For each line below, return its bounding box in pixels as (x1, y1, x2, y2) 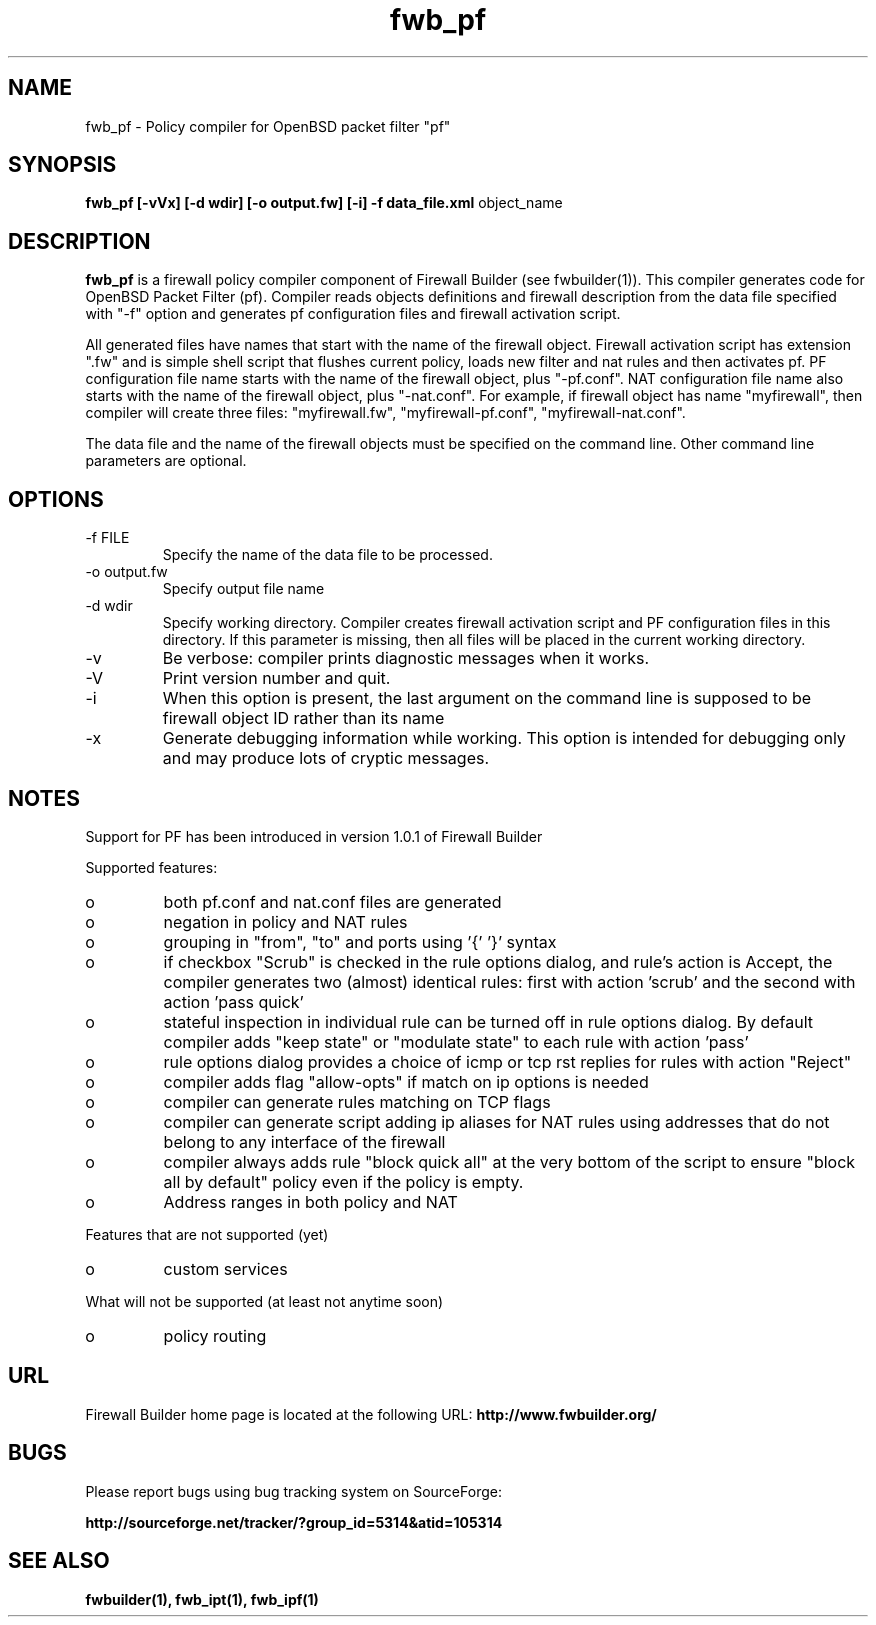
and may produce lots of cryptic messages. (162, 748, 490, 769)
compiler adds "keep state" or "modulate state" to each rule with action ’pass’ (163, 1031, 749, 1052)
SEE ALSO (8, 1548, 110, 1574)
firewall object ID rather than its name (162, 708, 445, 729)
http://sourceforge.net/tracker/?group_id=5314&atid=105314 (85, 1513, 503, 1531)
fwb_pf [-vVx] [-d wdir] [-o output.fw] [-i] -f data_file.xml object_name (85, 194, 563, 212)
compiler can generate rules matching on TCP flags (163, 1091, 551, 1112)
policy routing (163, 1325, 267, 1346)
